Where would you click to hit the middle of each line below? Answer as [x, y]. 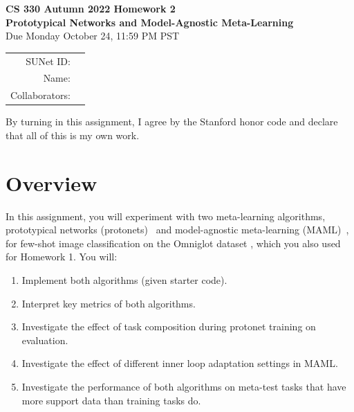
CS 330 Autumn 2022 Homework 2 [91, 8]
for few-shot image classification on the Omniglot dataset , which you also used [173, 243]
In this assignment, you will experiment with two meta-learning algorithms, [166, 216]
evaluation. [45, 340]
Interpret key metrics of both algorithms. [109, 303]
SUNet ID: [48, 61]
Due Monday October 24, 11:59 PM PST [93, 36]
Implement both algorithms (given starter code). [124, 280]
